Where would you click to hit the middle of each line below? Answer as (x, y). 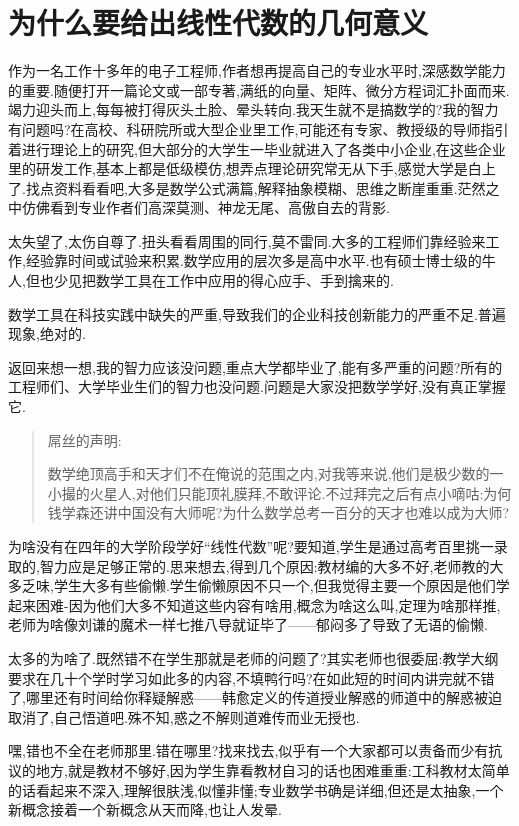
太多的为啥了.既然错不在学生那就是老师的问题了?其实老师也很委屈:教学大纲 (253, 657)
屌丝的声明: (84, 439)
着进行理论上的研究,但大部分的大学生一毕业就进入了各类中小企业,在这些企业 (257, 148)
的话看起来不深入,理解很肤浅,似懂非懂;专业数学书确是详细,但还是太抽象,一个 (256, 789)
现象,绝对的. (47, 333)
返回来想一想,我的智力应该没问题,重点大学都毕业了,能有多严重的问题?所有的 (255, 366)
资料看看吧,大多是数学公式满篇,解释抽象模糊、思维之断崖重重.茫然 (269, 187)
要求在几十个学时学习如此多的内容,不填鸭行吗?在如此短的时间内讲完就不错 (251, 677)
